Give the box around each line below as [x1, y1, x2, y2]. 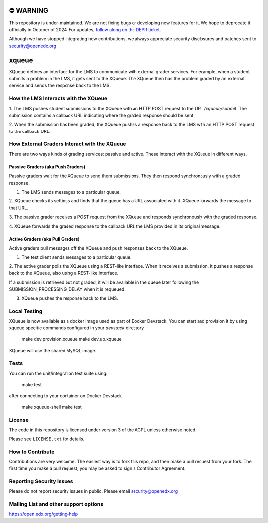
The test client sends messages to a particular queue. [21, 254, 132, 260]
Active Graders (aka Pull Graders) [9, 236, 80, 242]
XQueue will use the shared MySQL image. [9, 347, 97, 353]
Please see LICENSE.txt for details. [9, 436, 85, 442]
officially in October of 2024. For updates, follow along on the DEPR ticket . [9, 26, 161, 32]
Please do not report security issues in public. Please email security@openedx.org [9, 488, 178, 494]
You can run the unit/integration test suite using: [9, 370, 108, 376]
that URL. [9, 205, 28, 211]
